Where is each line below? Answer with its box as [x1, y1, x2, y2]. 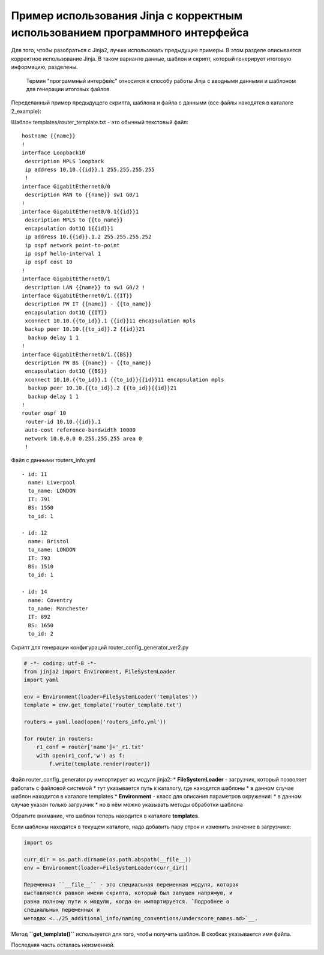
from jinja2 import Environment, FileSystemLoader [23, 668, 176, 675]
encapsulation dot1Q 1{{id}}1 [25, 225, 114, 232]
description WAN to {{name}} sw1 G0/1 [25, 191, 139, 198]
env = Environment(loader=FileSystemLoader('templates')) [23, 693, 198, 700]
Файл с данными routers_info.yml [11, 457, 96, 464]
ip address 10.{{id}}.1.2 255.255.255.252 [25, 233, 152, 240]
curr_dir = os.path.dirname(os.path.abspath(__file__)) [23, 856, 192, 863]
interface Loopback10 [22, 149, 85, 156]
